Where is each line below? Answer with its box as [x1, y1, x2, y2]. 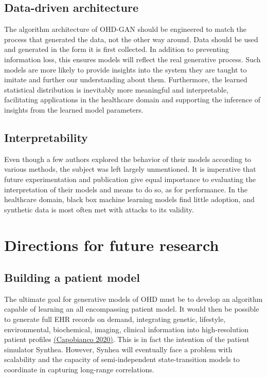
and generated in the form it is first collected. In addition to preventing [4, 44, 229, 55]
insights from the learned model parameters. [4, 104, 144, 115]
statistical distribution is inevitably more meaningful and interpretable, [4, 84, 229, 95]
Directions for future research [4, 234, 219, 255]
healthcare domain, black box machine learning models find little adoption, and [4, 194, 255, 205]
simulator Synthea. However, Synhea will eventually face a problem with [4, 344, 233, 354]
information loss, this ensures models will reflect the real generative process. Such [4, 53, 261, 64]
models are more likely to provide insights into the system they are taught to [4, 64, 247, 75]
